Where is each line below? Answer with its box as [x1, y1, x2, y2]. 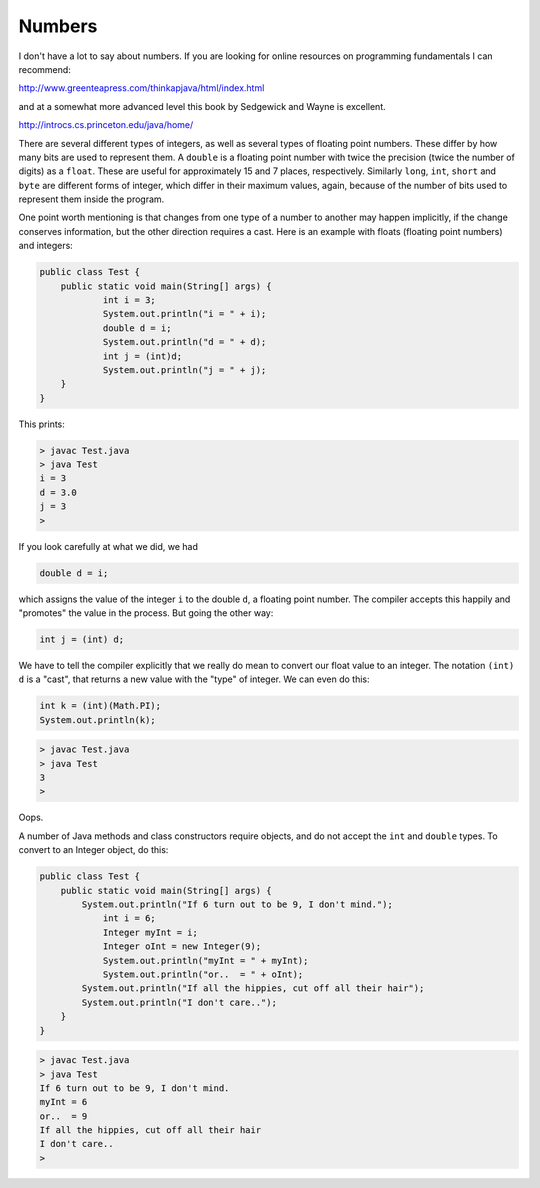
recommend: [18, 63, 72, 75]
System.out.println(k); [39, 714, 157, 725]
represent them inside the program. [18, 193, 165, 205]
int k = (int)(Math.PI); [39, 700, 162, 712]
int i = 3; [102, 295, 157, 305]
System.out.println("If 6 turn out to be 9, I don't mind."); [81, 899, 394, 910]
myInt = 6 [39, 1096, 88, 1108]
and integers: [18, 240, 74, 252]
